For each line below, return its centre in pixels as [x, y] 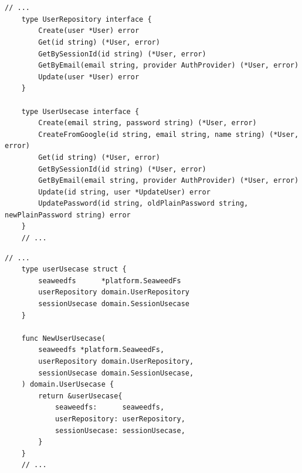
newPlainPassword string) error [68, 215]
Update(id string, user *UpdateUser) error [124, 192]
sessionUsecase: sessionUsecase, [120, 430]
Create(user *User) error [89, 31]
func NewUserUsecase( [63, 338]
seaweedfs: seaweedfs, [110, 407]
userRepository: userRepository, [120, 419]
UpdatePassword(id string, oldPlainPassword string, [143, 204]
